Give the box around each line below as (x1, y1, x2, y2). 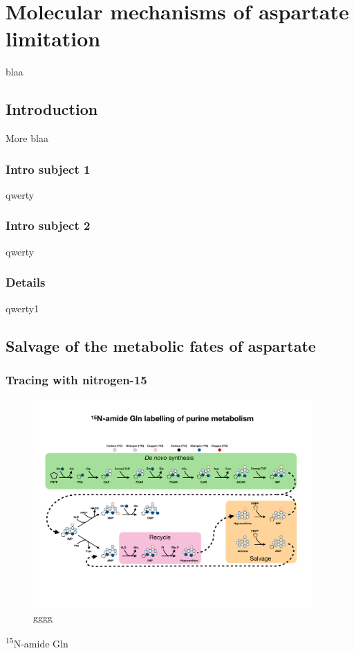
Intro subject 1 (6, 160, 91, 177)
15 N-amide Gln (6, 634, 68, 650)
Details (6, 274, 46, 291)
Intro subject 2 (6, 217, 91, 234)
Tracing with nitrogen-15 (6, 370, 147, 388)
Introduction (6, 98, 98, 120)
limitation (6, 24, 101, 53)
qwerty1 (6, 301, 39, 315)
